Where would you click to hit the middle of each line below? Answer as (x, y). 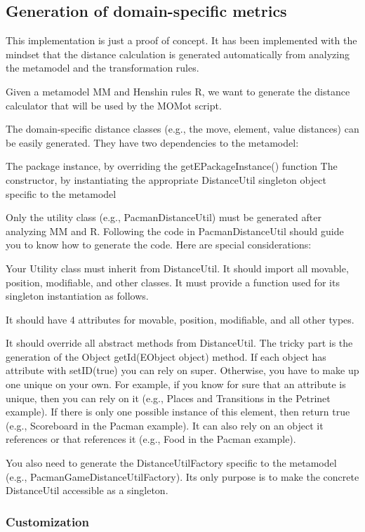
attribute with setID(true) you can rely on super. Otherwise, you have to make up (182, 370)
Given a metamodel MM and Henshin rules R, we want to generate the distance (178, 91)
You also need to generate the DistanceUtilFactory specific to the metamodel (171, 463)
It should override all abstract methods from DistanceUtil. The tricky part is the (179, 343)
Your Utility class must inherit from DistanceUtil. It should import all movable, (177, 268)
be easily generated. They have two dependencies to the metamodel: (152, 142)
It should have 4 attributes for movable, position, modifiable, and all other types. (180, 319)
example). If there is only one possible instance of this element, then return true (178, 412)
